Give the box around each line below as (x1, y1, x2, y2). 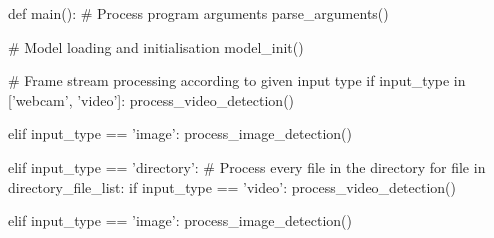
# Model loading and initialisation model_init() (8, 36, 304, 57)
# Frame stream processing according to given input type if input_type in (8, 70, 466, 91)
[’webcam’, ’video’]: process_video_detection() (8, 89, 295, 110)
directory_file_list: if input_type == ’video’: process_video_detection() (8, 176, 457, 197)
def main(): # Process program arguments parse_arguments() (8, 3, 389, 23)
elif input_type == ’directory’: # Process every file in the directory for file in (8, 156, 486, 177)
